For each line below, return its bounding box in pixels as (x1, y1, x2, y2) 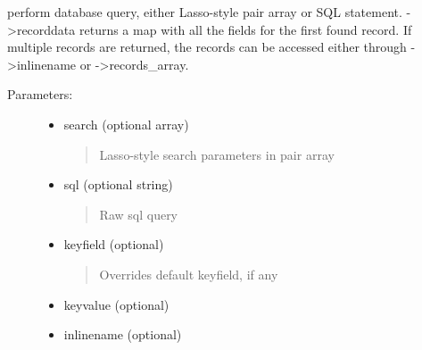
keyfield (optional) (63, 235, 164, 254)
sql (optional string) (63, 175, 173, 194)
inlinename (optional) (63, 325, 182, 344)
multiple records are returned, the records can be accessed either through (7, 37, 407, 56)
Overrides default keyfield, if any (99, 264, 278, 283)
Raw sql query (99, 204, 178, 223)
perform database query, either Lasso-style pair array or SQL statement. (7, 3, 402, 21)
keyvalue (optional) (63, 295, 170, 313)
